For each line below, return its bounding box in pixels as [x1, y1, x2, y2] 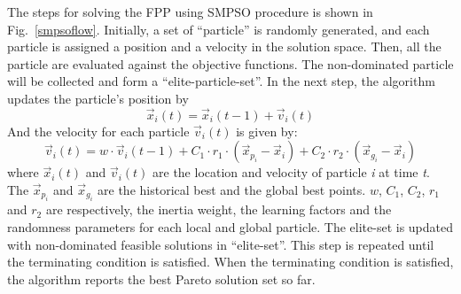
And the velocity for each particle [7, 121, 190, 140]
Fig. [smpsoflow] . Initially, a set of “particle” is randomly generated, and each [7, 19, 430, 38]
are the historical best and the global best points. [98, 180, 366, 198]
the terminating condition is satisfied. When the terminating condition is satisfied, [7, 252, 454, 271]
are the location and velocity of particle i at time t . [152, 163, 430, 182]
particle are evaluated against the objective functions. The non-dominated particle [7, 54, 454, 73]
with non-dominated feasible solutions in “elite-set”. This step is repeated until [7, 235, 434, 253]
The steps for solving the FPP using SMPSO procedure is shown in [7, 3, 373, 20]
